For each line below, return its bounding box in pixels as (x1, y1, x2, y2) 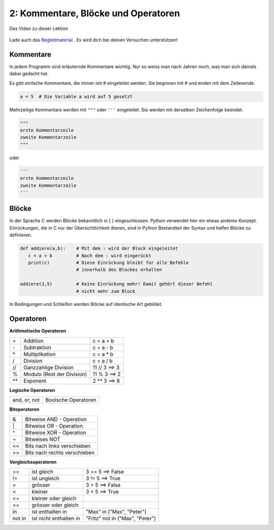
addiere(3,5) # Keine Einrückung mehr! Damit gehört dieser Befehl (20, 281, 213, 287)
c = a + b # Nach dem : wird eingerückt (28, 253, 152, 259)
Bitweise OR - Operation (25, 422, 83, 429)
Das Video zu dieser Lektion (9, 25, 68, 32)
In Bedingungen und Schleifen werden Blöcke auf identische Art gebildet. (9, 301, 163, 307)
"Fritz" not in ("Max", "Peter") (85, 515, 156, 522)
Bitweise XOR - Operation (25, 429, 86, 436)
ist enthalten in (31, 508, 67, 515)
